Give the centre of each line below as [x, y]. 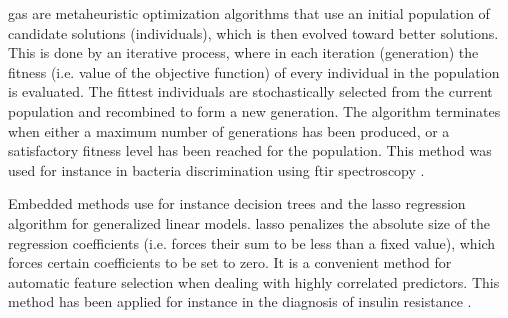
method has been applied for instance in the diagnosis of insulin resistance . [240, 301]
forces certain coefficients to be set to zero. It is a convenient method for [230, 262]
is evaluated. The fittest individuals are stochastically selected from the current [250, 91]
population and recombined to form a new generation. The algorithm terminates [254, 110]
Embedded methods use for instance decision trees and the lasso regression [237, 203]
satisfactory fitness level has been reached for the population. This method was [250, 150]
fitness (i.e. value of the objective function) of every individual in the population [254, 71]
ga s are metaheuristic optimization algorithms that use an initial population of [249, 13]
